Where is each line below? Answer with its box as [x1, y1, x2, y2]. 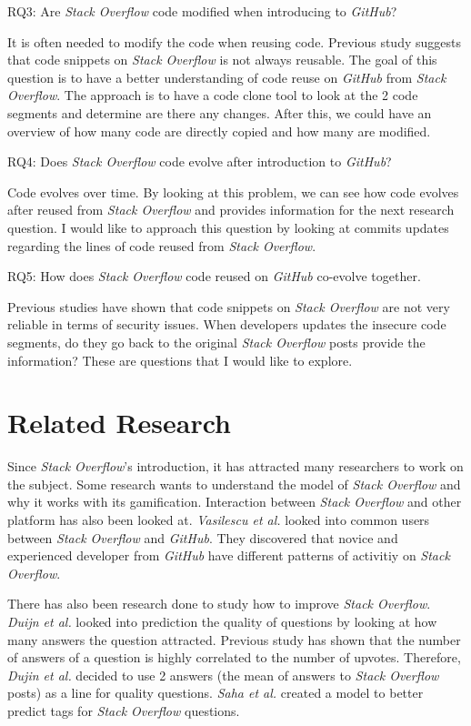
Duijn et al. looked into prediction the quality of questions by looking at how [7, 611, 437, 630]
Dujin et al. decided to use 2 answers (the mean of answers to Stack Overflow [7, 665, 439, 684]
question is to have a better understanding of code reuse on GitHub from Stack [7, 67, 446, 86]
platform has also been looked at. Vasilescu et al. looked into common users [7, 510, 430, 529]
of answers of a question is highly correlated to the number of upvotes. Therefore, [7, 648, 461, 667]
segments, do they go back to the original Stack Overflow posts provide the [7, 332, 426, 351]
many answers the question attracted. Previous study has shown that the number [7, 630, 461, 649]
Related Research [7, 404, 232, 441]
